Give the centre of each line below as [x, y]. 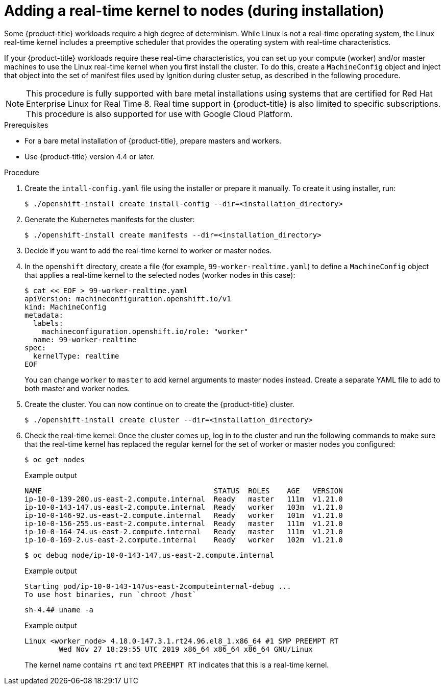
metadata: [44, 315]
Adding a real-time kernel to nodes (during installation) [194, 11]
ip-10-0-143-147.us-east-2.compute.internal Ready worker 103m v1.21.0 [184, 507]
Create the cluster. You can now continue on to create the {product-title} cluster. [159, 404]
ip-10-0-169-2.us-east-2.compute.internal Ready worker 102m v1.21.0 [184, 540]
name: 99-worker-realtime [85, 339]
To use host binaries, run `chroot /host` [111, 594]
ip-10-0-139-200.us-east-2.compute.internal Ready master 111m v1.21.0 [184, 499]
